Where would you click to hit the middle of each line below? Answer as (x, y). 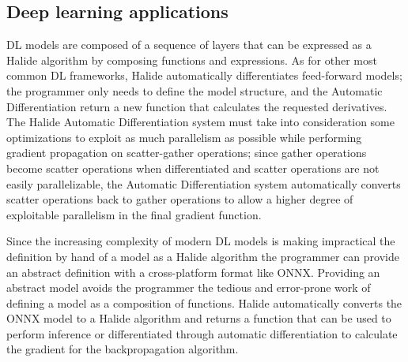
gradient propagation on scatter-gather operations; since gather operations (187, 153)
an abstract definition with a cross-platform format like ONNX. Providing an (193, 272)
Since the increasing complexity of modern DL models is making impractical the (201, 241)
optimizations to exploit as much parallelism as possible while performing (184, 137)
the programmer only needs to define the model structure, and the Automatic (195, 90)
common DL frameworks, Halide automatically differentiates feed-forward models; (204, 75)
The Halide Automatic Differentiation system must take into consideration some (201, 122)
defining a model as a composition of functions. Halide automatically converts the (204, 302)
